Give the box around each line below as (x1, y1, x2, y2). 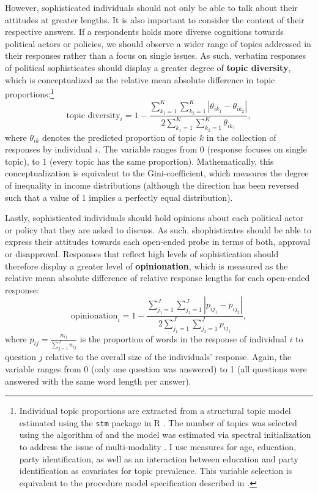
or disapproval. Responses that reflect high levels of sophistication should (5, 247, 279, 260)
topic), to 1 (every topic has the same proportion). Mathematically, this (5, 154, 274, 167)
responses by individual (5, 143, 92, 156)
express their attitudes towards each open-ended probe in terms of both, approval (5, 235, 311, 248)
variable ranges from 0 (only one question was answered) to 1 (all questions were (5, 362, 307, 375)
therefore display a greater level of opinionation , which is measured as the (5, 259, 288, 272)
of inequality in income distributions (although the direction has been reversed (5, 179, 299, 192)
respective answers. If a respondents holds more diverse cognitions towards (5, 25, 284, 38)
